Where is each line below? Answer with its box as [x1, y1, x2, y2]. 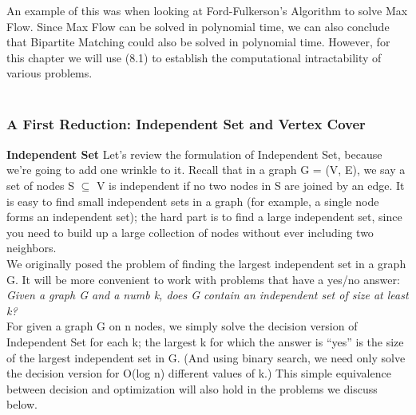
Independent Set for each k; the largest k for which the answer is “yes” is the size [6, 333, 404, 350]
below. [6, 396, 38, 413]
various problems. [6, 65, 93, 81]
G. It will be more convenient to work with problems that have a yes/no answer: [6, 271, 400, 287]
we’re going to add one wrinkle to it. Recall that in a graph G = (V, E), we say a [6, 161, 406, 178]
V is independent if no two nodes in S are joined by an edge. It [96, 176, 405, 193]
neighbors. [6, 239, 57, 256]
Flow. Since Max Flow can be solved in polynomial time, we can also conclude [6, 18, 390, 34]
